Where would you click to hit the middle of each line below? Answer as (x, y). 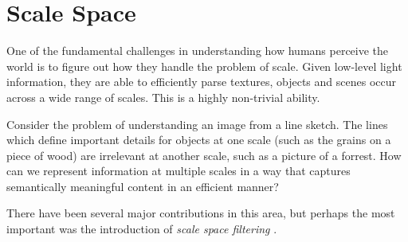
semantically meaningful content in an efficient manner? (143, 186)
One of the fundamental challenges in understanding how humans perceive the (198, 51)
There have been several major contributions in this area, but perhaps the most (201, 213)
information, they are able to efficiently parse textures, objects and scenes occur (201, 82)
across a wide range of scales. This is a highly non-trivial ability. (163, 97)
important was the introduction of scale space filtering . (142, 229)
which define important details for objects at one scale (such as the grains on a (199, 140)
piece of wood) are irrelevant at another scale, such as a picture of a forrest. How (204, 155)
